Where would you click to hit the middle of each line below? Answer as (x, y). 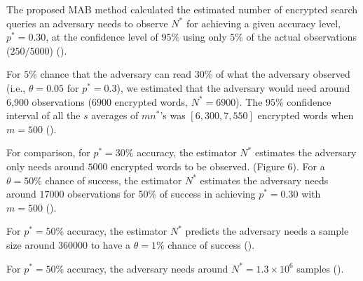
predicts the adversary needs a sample (267, 231)
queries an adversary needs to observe (87, 23)
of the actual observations (301, 37)
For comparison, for (48, 152)
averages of (115, 115)
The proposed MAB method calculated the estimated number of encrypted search (182, 9)
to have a (111, 244)
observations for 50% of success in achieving (162, 194)
